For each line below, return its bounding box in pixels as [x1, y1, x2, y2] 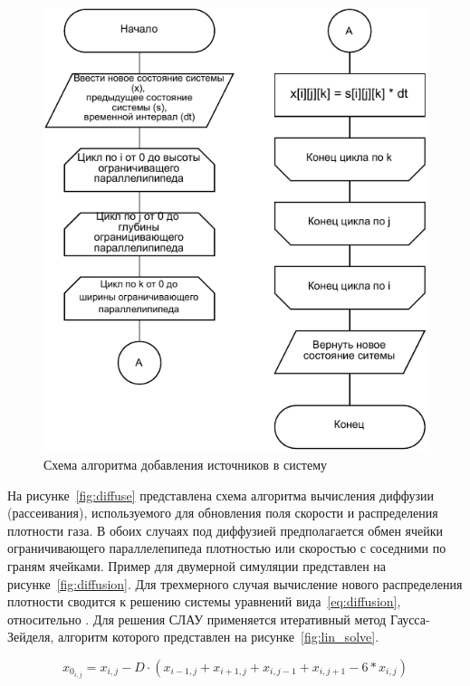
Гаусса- [389, 609, 430, 628]
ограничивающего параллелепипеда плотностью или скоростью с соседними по [7, 538, 446, 557]
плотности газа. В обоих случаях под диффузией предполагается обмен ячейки [7, 520, 444, 539]
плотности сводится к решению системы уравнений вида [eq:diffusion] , [7, 592, 401, 611]
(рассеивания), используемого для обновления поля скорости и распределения [7, 503, 438, 522]
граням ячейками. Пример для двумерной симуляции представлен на [7, 557, 387, 576]
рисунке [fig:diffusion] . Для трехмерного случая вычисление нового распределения [7, 574, 463, 593]
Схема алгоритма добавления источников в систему [43, 455, 328, 474]
